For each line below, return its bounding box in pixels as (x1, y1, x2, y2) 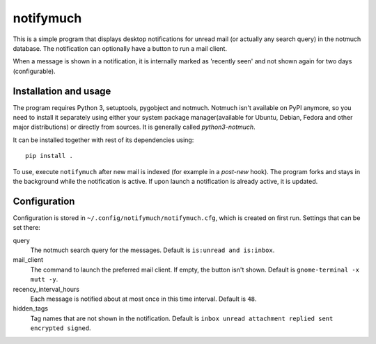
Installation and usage (13, 85, 111, 97)
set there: (13, 224, 41, 232)
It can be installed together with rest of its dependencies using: (13, 136, 194, 144)
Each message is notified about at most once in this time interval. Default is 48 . (30, 295, 257, 303)
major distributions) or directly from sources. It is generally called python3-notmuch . (13, 123, 256, 132)
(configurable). (13, 67, 56, 75)
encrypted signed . (30, 324, 91, 332)
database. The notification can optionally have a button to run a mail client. (13, 44, 228, 52)
